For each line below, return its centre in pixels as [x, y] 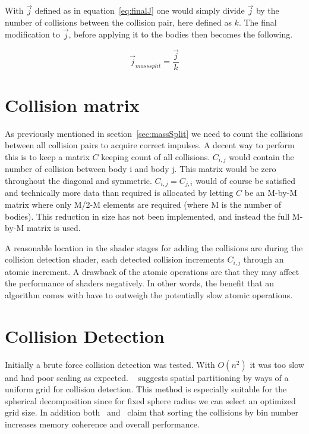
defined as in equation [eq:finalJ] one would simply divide [140, 10]
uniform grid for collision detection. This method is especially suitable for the [146, 389]
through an [264, 259]
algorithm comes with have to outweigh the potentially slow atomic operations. [149, 294]
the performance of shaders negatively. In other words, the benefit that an [140, 283]
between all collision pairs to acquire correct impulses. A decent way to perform [150, 145]
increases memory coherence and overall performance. [102, 424]
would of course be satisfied [246, 180]
